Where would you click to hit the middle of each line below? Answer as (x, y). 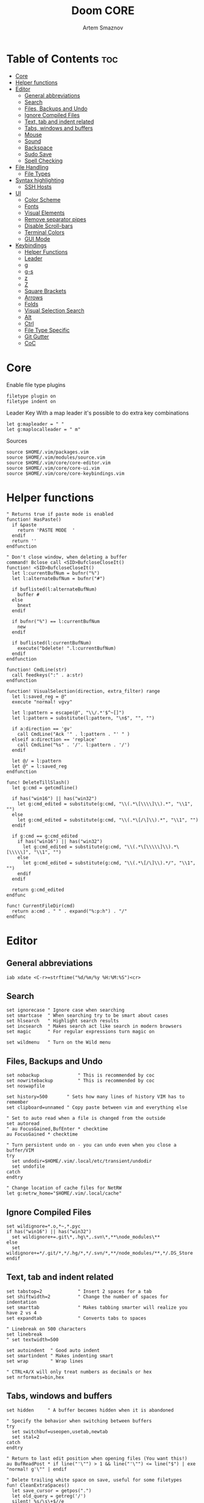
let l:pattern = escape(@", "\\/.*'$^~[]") (68, 713)
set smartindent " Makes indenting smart (60, 1356)
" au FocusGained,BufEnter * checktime (57, 1129)
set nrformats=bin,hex (35, 1377)
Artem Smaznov (103, 28)
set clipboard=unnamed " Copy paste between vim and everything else (97, 1107)
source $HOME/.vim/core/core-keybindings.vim (65, 473)
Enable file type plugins (36, 384)
